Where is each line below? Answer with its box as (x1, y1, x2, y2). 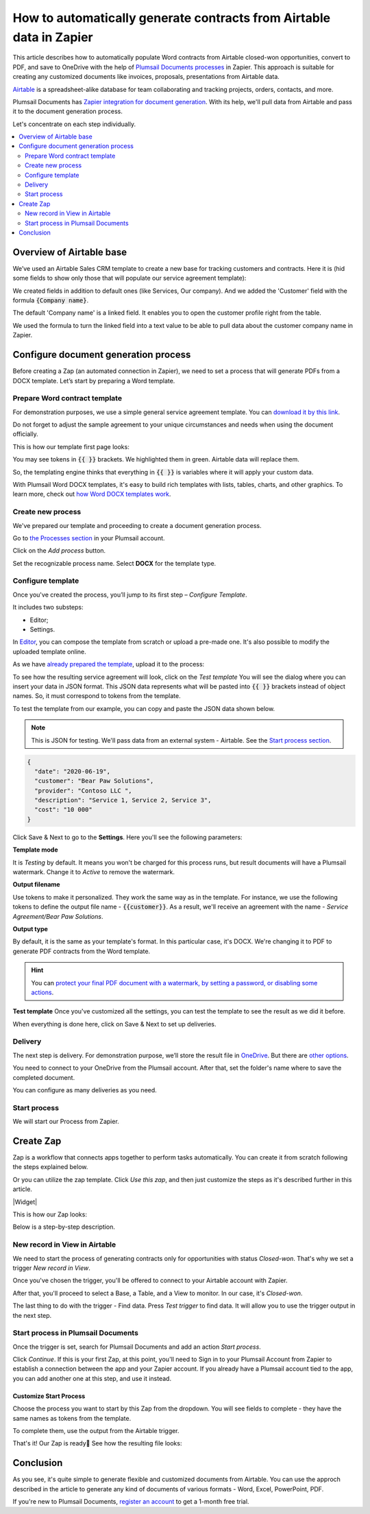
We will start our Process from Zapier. (12, 1118, 119, 1126)
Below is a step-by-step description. (12, 1223, 116, 1231)
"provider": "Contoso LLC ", (34, 786, 133, 795)
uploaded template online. (12, 647, 87, 656)
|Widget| (12, 1197, 38, 1206)
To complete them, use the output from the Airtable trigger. (12, 1427, 180, 1434)
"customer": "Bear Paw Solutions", (34, 777, 154, 785)
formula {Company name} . (12, 296, 89, 304)
